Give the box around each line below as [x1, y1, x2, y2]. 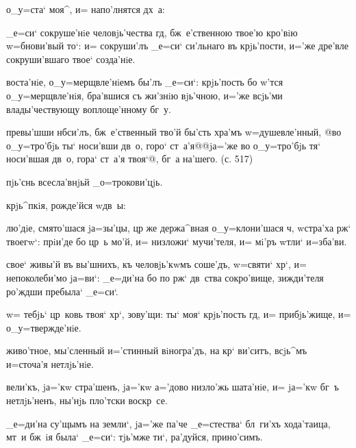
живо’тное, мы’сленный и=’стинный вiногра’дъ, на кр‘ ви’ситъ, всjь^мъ [6, 343, 307, 358]
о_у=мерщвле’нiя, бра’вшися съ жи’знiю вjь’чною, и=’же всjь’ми [6, 88, 283, 102]
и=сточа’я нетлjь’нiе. [6, 356, 94, 371]
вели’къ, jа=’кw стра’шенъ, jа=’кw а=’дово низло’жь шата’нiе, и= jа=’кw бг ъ [6, 379, 339, 394]
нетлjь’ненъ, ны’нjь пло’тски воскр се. [6, 393, 168, 408]
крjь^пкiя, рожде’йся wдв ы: [6, 197, 126, 212]
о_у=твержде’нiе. [6, 320, 81, 334]
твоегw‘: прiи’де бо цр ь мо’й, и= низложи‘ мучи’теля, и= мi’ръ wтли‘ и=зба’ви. [6, 234, 347, 248]
